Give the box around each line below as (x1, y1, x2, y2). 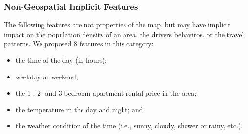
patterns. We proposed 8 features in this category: (4, 38, 154, 49)
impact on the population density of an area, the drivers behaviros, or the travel (4, 29, 244, 39)
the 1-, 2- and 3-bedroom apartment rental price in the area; (15, 88, 197, 98)
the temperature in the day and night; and (15, 104, 143, 114)
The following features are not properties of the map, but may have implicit (4, 19, 231, 30)
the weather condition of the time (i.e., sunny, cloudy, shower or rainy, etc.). (15, 120, 243, 131)
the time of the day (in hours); (15, 55, 107, 65)
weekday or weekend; (15, 71, 78, 81)
